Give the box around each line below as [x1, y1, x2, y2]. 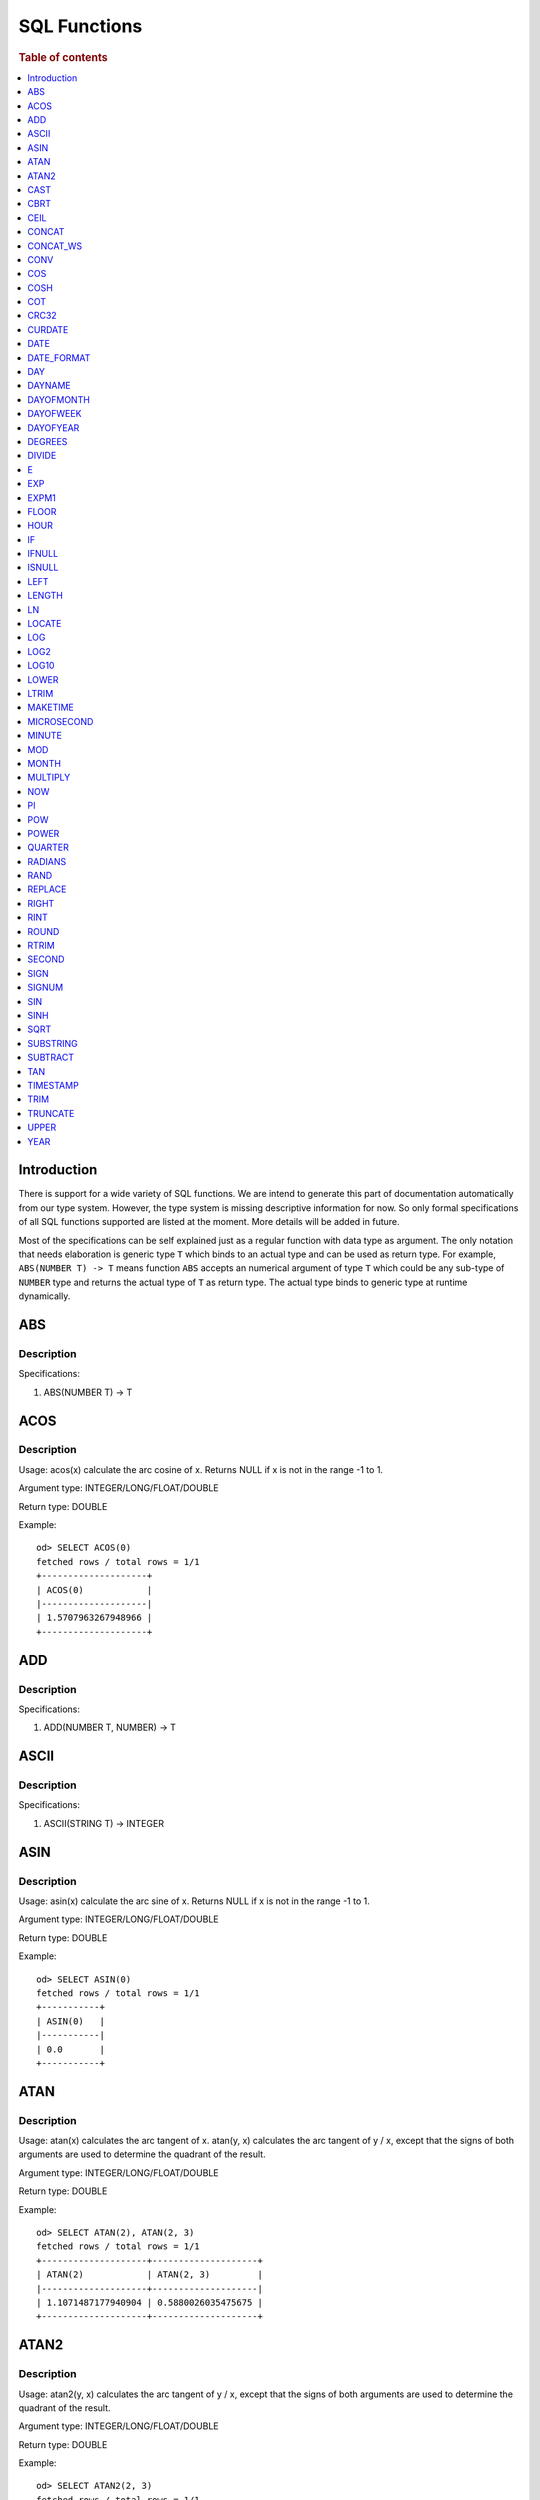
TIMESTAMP [27, 1079, 79, 1091]
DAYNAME [27, 380, 72, 392]
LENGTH [27, 590, 64, 602]
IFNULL [27, 548, 59, 560]
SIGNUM [27, 981, 64, 994]
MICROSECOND [27, 715, 94, 727]
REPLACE [27, 883, 67, 895]
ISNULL [27, 561, 59, 574]
